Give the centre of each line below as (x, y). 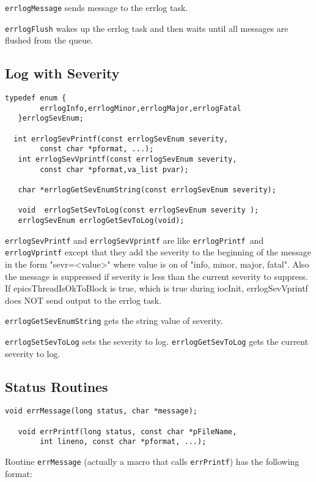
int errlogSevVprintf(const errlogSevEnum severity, (127, 160)
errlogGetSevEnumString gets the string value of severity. (114, 321)
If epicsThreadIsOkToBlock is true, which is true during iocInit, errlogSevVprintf (156, 288)
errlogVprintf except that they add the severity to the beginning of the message (158, 252)
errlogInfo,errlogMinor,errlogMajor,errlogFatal (141, 108)
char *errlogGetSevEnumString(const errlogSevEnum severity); (147, 190)
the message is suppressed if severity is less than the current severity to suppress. (156, 276)
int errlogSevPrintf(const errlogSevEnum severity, (121, 139)
